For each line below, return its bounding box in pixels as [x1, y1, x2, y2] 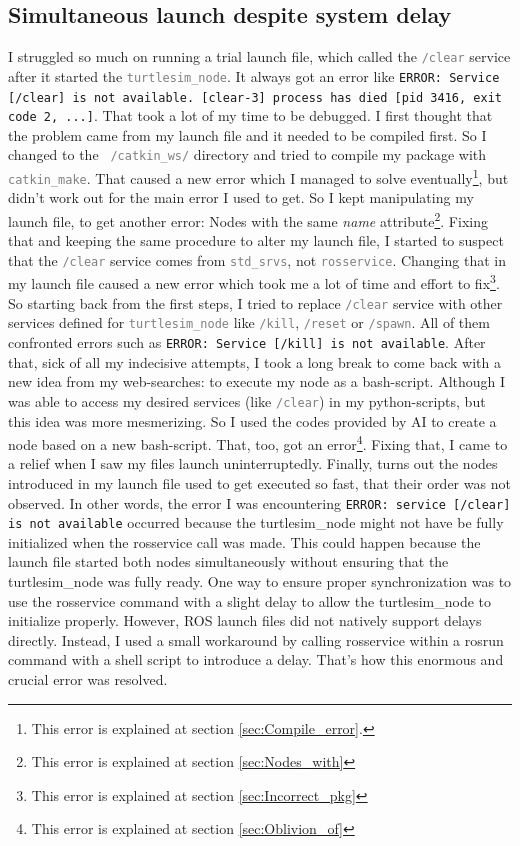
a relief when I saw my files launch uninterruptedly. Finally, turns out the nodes [8, 453, 498, 474]
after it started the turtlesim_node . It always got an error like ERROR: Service [8, 65, 500, 86]
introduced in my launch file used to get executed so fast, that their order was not [8, 472, 511, 493]
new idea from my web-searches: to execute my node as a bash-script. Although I [8, 371, 506, 392]
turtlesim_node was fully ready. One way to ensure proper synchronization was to [8, 571, 512, 592]
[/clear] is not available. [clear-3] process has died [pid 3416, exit [8, 90, 502, 105]
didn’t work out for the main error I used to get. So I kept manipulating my [8, 187, 474, 208]
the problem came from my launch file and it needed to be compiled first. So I [8, 124, 487, 145]
